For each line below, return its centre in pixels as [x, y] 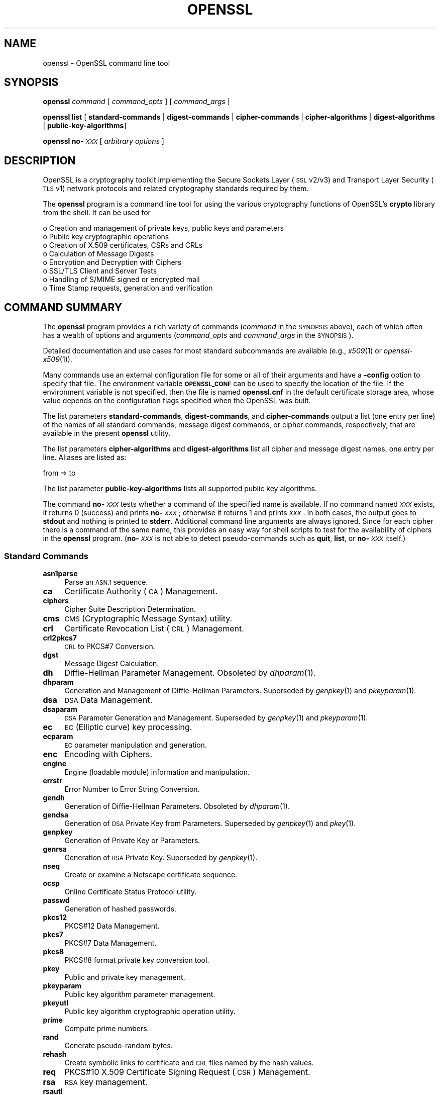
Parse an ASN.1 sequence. [106, 582]
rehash [55, 1054]
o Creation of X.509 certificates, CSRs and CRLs [123, 245]
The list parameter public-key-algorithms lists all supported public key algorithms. [180, 489]
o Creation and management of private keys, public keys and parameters [163, 228]
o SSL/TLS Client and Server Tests [100, 271]
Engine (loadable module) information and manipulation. [157, 772]
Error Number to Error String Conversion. [132, 789]
